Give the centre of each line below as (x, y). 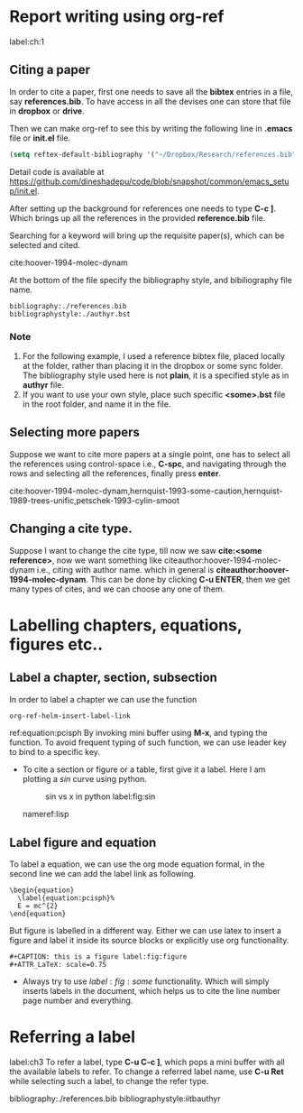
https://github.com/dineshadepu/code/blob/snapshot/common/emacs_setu (150, 181)
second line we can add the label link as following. (103, 874)
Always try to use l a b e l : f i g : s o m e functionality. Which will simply (146, 981)
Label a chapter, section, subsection (114, 678)
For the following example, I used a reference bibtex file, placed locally (154, 356)
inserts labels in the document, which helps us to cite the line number (151, 991)
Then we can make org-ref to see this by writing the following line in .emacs (151, 128)
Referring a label (73, 1037)
